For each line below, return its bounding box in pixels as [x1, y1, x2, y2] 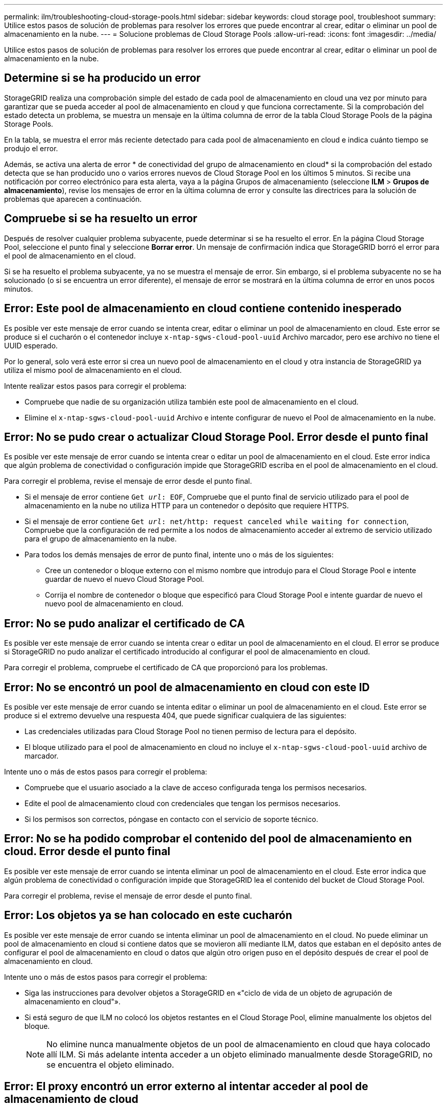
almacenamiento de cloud [4, 1093, 139, 1106]
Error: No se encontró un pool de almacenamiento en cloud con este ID [4, 680, 370, 694]
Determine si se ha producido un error [4, 72, 201, 85]
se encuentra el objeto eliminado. [46, 1059, 175, 1070]
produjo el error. [4, 144, 58, 153]
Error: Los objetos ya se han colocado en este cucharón [4, 909, 292, 922]
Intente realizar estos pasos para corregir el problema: [4, 381, 187, 390]
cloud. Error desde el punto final [4, 845, 170, 858]
